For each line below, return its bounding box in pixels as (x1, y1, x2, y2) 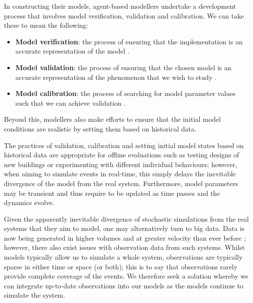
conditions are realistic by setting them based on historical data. (4, 123, 197, 133)
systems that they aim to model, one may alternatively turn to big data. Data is (4, 223, 245, 233)
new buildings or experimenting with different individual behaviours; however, (4, 159, 237, 169)
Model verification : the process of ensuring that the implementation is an (15, 36, 243, 46)
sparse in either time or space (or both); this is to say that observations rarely (4, 261, 238, 271)
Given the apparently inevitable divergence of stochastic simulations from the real (4, 213, 249, 224)
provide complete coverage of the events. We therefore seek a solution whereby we (4, 271, 249, 281)
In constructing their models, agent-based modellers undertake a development (4, 1, 236, 11)
